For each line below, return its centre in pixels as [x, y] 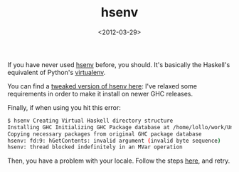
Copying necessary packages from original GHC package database [105, 134]
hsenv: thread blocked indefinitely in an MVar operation [95, 147]
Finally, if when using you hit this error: [64, 107]
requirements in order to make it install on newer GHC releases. [100, 93]
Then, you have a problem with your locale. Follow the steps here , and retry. [119, 161]
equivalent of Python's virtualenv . [57, 72]
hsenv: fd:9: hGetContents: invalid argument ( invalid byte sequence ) [114, 141]
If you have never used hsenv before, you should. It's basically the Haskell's [119, 64]
